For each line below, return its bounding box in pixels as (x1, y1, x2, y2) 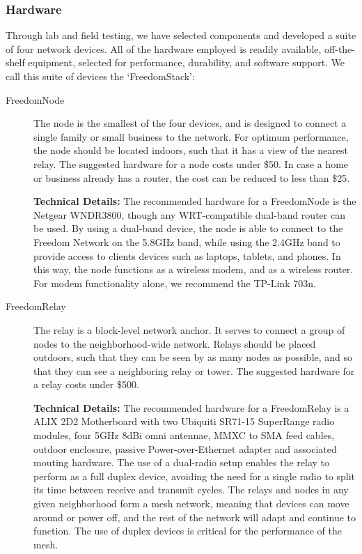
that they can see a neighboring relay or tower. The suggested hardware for (33, 363, 355, 378)
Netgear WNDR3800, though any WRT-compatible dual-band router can (33, 207, 345, 222)
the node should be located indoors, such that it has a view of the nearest (33, 143, 348, 157)
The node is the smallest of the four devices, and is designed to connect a (33, 116, 347, 130)
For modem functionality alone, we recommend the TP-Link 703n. (33, 275, 316, 290)
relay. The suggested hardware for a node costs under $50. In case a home (33, 156, 349, 171)
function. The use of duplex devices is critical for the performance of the (33, 523, 342, 538)
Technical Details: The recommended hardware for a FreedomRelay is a (33, 400, 349, 415)
